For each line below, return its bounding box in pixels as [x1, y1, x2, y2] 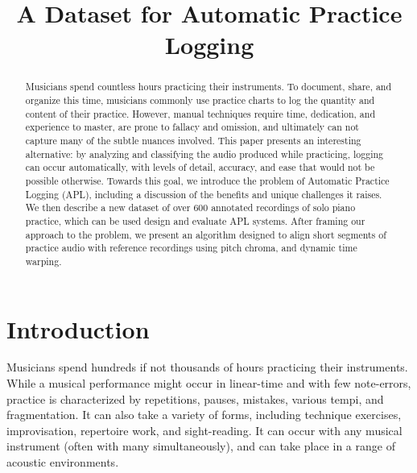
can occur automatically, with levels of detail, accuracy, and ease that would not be [25, 160, 375, 174]
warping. [25, 254, 62, 268]
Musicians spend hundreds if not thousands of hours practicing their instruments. [6, 359, 408, 375]
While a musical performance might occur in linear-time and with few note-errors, [6, 375, 411, 392]
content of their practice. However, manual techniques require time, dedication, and [25, 106, 376, 120]
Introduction [6, 312, 150, 345]
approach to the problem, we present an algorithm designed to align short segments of [25, 227, 386, 241]
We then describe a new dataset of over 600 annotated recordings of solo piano [25, 201, 356, 214]
